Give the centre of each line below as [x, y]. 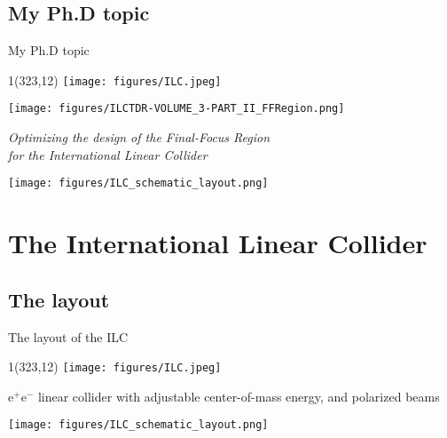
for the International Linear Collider [108, 154]
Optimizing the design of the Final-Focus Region [139, 137]
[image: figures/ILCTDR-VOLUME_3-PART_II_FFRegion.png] [176, 109]
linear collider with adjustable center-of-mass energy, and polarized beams [239, 396]
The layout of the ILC [68, 336]
